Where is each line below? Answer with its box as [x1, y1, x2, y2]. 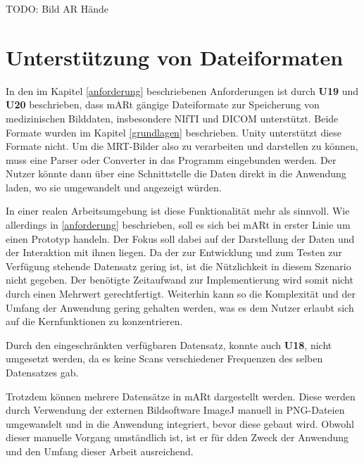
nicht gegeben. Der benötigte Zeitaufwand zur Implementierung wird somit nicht [6, 272, 353, 287]
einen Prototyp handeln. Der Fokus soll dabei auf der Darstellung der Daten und [6, 231, 355, 246]
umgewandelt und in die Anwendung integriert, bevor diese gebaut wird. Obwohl [6, 416, 354, 431]
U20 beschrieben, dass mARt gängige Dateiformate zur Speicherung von [6, 97, 320, 112]
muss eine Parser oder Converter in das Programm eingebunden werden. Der [6, 152, 337, 167]
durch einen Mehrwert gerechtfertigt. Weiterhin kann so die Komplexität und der [6, 286, 356, 301]
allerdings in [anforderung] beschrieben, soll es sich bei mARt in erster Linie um [6, 217, 351, 232]
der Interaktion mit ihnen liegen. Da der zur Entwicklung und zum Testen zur [6, 245, 342, 260]
